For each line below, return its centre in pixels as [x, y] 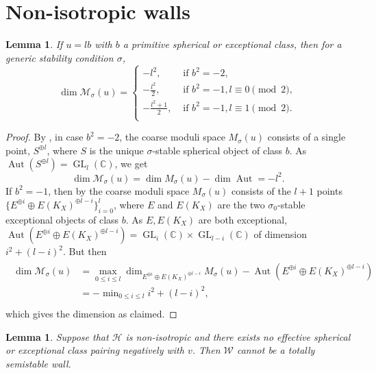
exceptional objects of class [62, 219]
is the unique [116, 150]
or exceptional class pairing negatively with [95, 350]
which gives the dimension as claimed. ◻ [91, 314]
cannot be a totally [276, 350]
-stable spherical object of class [217, 150]
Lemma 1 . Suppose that [57, 336]
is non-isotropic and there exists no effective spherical [238, 336]
